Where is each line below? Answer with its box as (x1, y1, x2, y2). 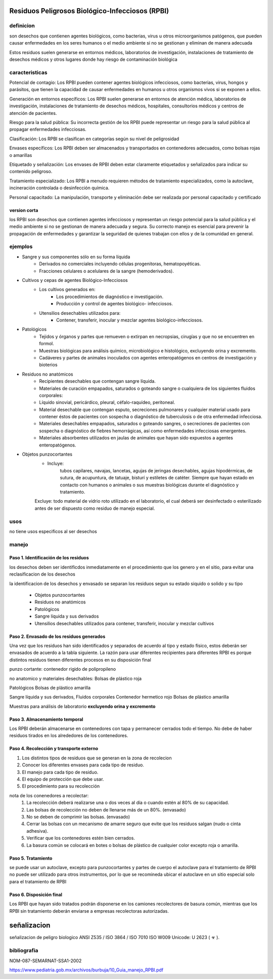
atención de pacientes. (9, 110, 57, 116)
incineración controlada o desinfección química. (9, 185, 110, 191)
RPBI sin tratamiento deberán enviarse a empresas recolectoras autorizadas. (9, 908, 169, 914)
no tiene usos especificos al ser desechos (9, 528, 97, 534)
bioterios (39, 362, 58, 368)
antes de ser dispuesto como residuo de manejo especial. (34, 505, 155, 511)
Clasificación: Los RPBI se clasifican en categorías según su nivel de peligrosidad (9, 136, 179, 142)
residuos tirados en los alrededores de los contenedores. (9, 732, 128, 739)
